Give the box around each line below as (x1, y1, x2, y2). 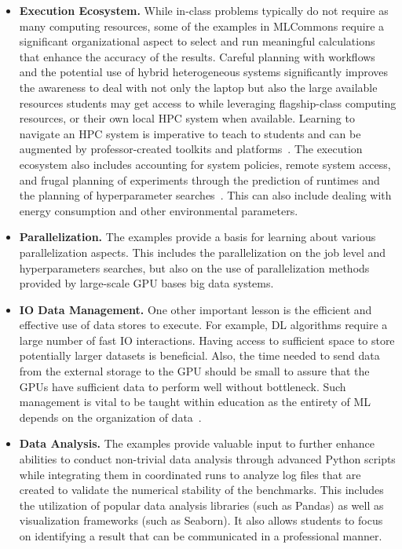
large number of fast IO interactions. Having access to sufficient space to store (19, 331, 395, 348)
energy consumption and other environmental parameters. (19, 202, 298, 218)
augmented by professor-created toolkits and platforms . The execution (19, 141, 363, 157)
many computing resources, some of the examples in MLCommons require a (19, 17, 385, 34)
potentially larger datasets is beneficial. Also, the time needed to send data (19, 347, 380, 364)
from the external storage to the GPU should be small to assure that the (19, 363, 370, 379)
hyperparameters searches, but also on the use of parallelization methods (19, 259, 370, 276)
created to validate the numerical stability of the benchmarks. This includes (19, 481, 384, 498)
